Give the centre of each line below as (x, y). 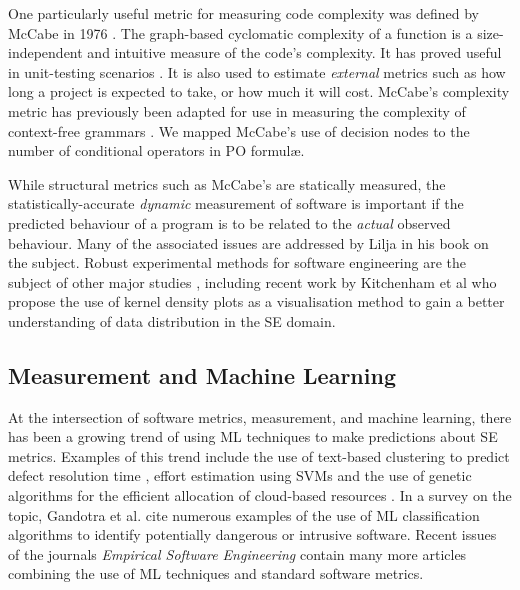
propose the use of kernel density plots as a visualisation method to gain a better (256, 301)
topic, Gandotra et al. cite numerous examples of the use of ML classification (244, 514)
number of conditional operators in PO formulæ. (156, 150)
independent (45, 52)
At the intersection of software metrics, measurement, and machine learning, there (260, 416)
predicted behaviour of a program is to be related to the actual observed (229, 222)
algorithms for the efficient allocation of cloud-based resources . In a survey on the (260, 495)
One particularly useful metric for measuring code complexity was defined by (243, 13)
